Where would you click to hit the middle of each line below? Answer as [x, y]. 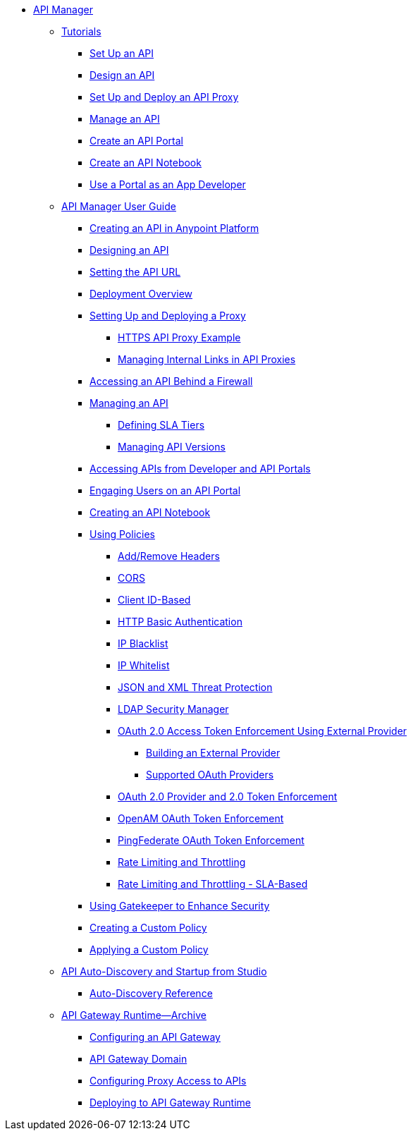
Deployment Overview [141, 294]
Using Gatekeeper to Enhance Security [180, 906]
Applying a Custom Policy [149, 949]
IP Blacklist [143, 643]
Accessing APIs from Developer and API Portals [200, 469]
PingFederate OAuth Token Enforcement [211, 840]
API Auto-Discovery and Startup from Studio [164, 971]
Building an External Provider [213, 753]
